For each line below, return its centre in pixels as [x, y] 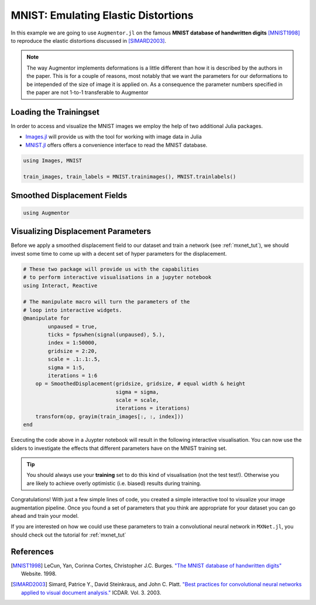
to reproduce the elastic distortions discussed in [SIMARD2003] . [89, 40]
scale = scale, [137, 400]
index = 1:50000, [73, 343]
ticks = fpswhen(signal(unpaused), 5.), [107, 334]
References [32, 551]
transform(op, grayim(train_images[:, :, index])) [109, 416]
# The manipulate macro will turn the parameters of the [107, 302]
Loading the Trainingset [55, 112]
